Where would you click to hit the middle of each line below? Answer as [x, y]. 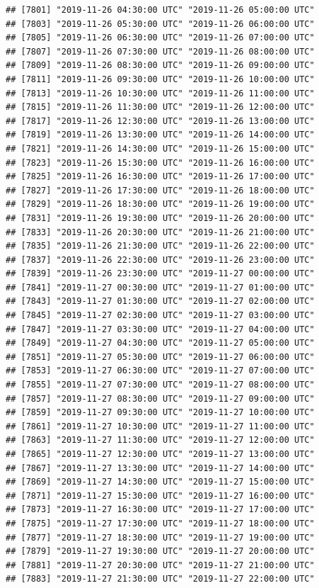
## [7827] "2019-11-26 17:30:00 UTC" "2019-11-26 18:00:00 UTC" [160, 190]
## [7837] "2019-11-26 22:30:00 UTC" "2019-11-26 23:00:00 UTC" [160, 260]
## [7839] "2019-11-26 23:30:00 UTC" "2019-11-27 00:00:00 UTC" [160, 274]
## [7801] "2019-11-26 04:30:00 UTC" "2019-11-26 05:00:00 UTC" [160, 10]
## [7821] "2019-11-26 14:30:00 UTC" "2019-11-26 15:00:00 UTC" [160, 148]
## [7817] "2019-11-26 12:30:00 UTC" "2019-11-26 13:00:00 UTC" [160, 121]
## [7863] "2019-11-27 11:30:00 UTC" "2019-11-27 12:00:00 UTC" [160, 440]
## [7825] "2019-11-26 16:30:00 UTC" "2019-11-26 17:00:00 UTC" [160, 177]
